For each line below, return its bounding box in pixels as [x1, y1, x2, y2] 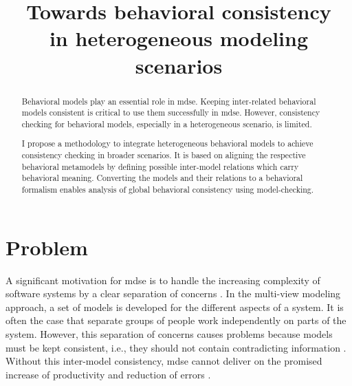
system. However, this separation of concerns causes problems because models [5, 327, 333, 341]
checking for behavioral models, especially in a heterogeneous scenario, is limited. [21, 118, 312, 129]
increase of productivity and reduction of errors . [5, 367, 211, 381]
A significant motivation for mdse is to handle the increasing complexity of [5, 272, 320, 287]
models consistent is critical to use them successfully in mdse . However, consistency [21, 107, 320, 118]
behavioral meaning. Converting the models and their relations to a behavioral [21, 172, 303, 184]
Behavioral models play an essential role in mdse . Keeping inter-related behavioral [21, 95, 316, 107]
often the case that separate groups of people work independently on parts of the [5, 313, 346, 328]
